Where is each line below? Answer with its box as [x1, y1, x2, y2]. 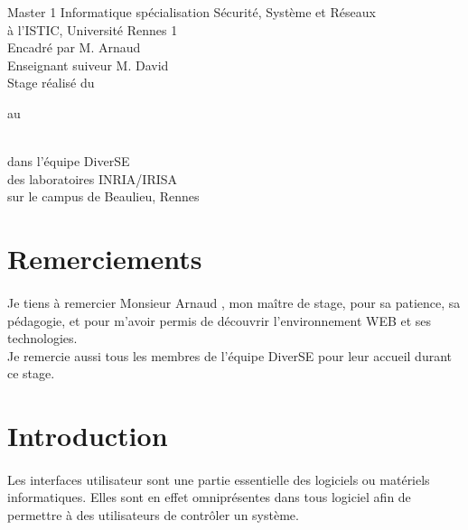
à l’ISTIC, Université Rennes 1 [7, 20, 178, 39]
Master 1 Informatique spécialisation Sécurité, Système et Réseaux [7, 3, 376, 21]
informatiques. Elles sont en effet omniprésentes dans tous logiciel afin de [7, 488, 411, 507]
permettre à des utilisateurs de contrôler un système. [7, 506, 299, 525]
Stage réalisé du [7, 73, 95, 92]
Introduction [7, 417, 168, 454]
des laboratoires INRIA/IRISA [7, 169, 178, 188]
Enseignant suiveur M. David [7, 55, 169, 74]
